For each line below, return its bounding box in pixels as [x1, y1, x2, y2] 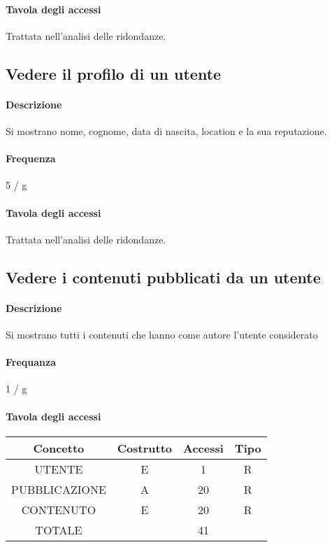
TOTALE [35, 521, 82, 538]
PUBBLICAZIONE [11, 481, 106, 497]
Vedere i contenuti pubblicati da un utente [6, 266, 321, 287]
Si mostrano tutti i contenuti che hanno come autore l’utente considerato [6, 327, 318, 341]
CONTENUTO [21, 501, 96, 518]
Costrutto [117, 439, 173, 456]
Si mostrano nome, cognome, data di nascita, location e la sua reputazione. [6, 123, 327, 138]
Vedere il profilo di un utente [6, 62, 222, 84]
